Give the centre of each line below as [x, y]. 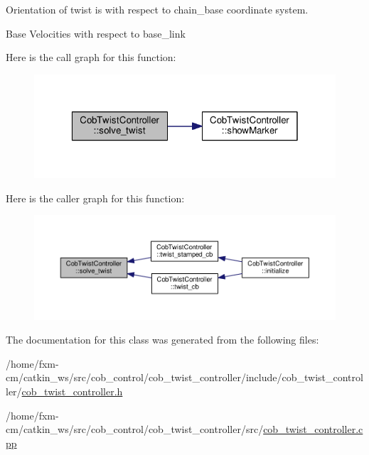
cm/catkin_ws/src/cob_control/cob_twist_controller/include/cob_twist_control [184, 377]
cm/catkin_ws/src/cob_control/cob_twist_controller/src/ [135, 429]
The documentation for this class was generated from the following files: [162, 340]
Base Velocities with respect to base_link [96, 33]
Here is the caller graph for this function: [95, 198]
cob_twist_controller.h [72, 391]
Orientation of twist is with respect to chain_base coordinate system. [157, 9]
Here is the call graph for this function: [91, 57]
